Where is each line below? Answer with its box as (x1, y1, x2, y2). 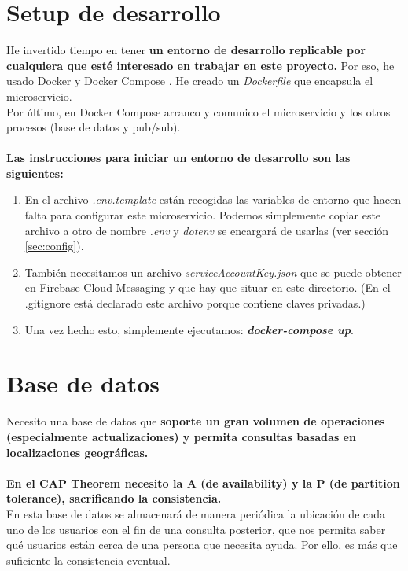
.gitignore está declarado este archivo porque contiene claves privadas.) (24, 295, 366, 311)
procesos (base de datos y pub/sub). (6, 119, 181, 135)
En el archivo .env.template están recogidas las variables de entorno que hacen (24, 191, 401, 208)
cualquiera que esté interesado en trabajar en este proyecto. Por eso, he (6, 57, 395, 73)
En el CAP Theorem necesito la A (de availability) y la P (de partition (6, 474, 400, 491)
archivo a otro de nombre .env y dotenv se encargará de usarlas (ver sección (24, 222, 389, 238)
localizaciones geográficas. (6, 444, 149, 460)
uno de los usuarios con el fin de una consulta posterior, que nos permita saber (6, 521, 386, 537)
